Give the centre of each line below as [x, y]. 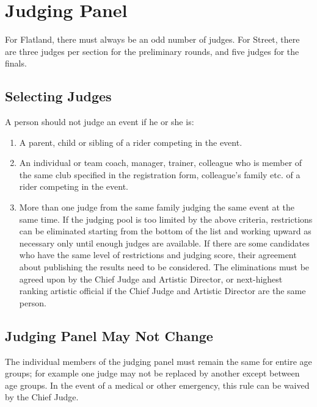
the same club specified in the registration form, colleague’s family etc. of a [160, 174]
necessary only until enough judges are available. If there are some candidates [164, 243]
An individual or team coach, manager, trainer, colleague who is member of [161, 163]
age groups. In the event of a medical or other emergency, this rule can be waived [157, 385]
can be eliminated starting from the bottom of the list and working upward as [165, 231]
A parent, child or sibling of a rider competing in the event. [131, 142]
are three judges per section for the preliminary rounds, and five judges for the [152, 51]
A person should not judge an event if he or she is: [100, 122]
